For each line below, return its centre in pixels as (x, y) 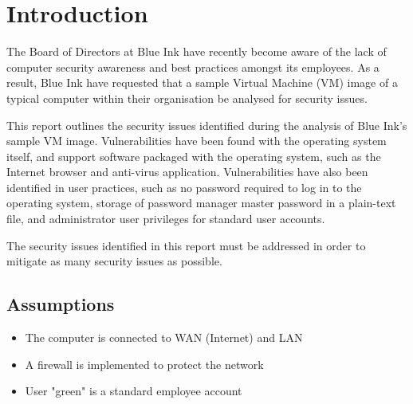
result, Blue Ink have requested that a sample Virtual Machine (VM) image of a (202, 82)
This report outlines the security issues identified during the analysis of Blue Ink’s (207, 125)
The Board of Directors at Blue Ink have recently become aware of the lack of (197, 51)
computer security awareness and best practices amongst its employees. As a (193, 67)
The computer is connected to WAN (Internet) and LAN (164, 337)
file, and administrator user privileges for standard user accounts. (166, 219)
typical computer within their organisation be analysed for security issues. (187, 98)
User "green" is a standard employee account (134, 391)
